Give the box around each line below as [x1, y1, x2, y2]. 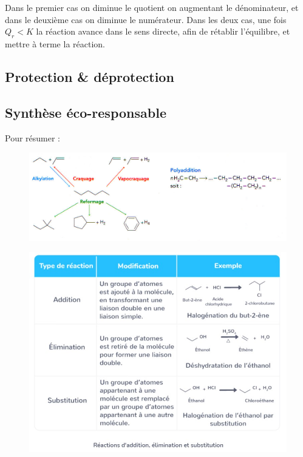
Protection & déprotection [5, 67, 174, 86]
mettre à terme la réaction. [5, 37, 105, 50]
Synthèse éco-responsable [5, 103, 166, 121]
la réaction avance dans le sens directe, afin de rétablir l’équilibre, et [36, 25, 290, 38]
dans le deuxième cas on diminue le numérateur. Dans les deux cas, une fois [5, 13, 287, 25]
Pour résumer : [5, 131, 60, 144]
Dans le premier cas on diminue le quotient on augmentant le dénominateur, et [5, 1, 299, 13]
